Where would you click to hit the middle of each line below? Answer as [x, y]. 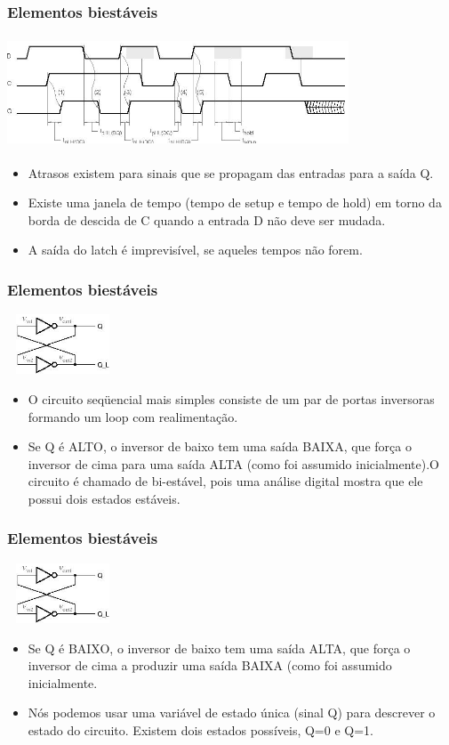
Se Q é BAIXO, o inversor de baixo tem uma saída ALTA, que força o [219, 648]
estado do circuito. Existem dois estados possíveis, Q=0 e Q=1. [200, 729]
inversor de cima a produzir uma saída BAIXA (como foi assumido [210, 665]
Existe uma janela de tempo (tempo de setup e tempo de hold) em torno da [235, 202]
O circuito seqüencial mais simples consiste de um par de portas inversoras [231, 398]
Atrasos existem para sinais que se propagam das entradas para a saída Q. [231, 172]
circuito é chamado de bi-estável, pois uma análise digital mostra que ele [225, 481]
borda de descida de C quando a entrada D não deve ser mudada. [207, 219]
